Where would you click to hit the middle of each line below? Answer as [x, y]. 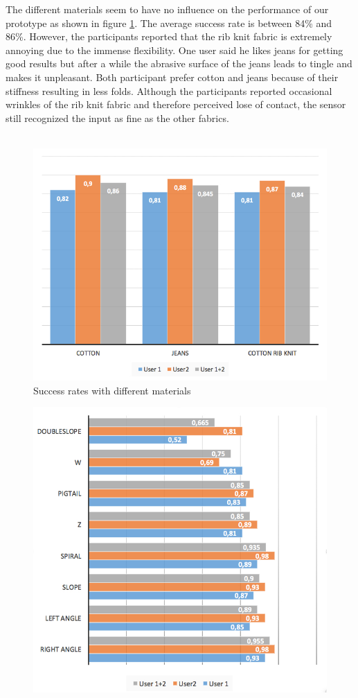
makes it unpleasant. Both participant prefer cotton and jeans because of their [172, 77]
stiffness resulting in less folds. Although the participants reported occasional [169, 90]
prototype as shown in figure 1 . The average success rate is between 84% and [169, 23]
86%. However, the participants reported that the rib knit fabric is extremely [169, 36]
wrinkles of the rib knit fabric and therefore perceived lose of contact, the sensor [176, 104]
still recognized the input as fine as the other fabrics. [117, 117]
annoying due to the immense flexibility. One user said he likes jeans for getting [174, 50]
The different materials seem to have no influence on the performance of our [167, 9]
